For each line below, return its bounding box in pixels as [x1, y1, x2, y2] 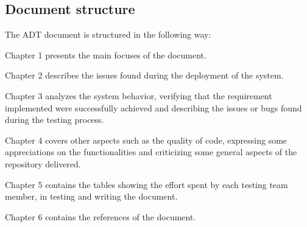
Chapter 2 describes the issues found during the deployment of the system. [5, 69, 284, 82]
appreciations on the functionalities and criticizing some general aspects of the [5, 145, 297, 158]
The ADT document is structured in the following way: [5, 28, 211, 41]
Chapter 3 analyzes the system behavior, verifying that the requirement [5, 89, 272, 102]
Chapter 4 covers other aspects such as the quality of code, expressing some [5, 133, 288, 146]
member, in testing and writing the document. [5, 190, 178, 203]
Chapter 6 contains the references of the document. [5, 210, 196, 223]
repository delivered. [5, 157, 81, 170]
